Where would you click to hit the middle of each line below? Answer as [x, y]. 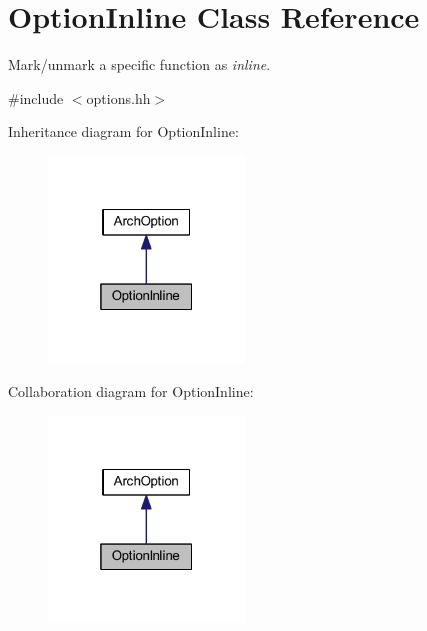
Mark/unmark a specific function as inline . [139, 64]
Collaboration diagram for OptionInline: [131, 391]
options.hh [118, 97]
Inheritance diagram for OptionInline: [123, 131]
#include [36, 97]
